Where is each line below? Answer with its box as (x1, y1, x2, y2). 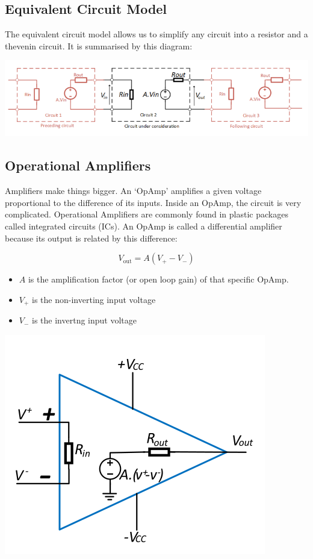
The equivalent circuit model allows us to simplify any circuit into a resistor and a (5, 28, 308, 40)
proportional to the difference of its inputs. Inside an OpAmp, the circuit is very (5, 196, 302, 208)
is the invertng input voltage (32, 314, 137, 326)
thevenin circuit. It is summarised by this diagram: (5, 39, 193, 52)
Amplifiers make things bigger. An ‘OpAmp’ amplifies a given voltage (5, 184, 262, 197)
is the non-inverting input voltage (32, 293, 156, 305)
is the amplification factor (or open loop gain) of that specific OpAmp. (28, 273, 289, 286)
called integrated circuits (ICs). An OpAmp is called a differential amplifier (5, 219, 282, 232)
